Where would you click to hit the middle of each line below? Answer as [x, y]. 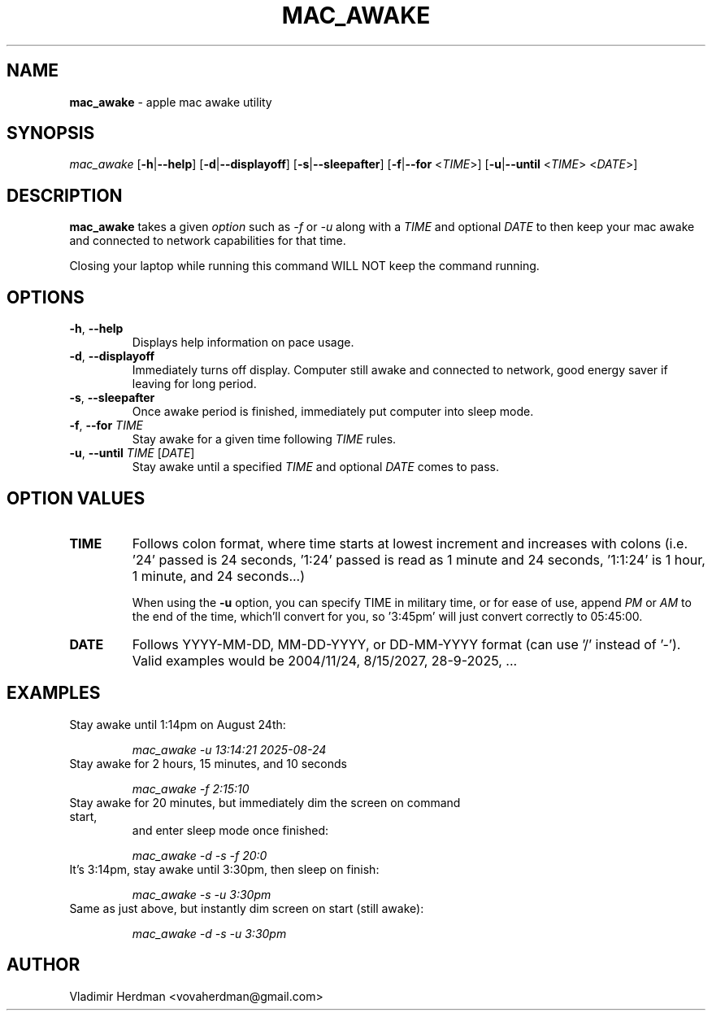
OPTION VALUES [76, 498]
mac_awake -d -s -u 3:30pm [209, 933]
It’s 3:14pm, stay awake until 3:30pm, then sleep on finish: [224, 869]
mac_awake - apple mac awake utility [171, 102]
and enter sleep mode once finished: [230, 830]
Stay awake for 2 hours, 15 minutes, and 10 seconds [208, 763]
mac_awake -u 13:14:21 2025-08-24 [229, 749]
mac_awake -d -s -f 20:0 [200, 855]
